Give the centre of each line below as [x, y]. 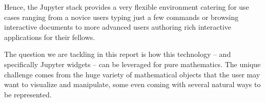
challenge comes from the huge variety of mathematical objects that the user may [132, 74]
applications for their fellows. [50, 37]
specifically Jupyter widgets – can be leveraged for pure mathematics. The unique [132, 64]
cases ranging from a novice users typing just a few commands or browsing [121, 17]
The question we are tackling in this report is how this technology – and [118, 54]
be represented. [28, 94]
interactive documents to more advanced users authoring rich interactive [118, 27]
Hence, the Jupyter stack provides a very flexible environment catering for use [127, 7]
